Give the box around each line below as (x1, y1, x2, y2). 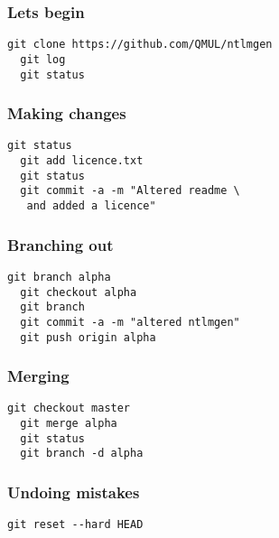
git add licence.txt (20, 154, 144, 168)
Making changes (7, 102, 126, 125)
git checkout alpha (20, 285, 137, 299)
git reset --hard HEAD (7, 518, 144, 532)
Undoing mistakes (7, 480, 140, 503)
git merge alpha (20, 417, 117, 431)
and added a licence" (26, 199, 156, 213)
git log (20, 52, 66, 66)
